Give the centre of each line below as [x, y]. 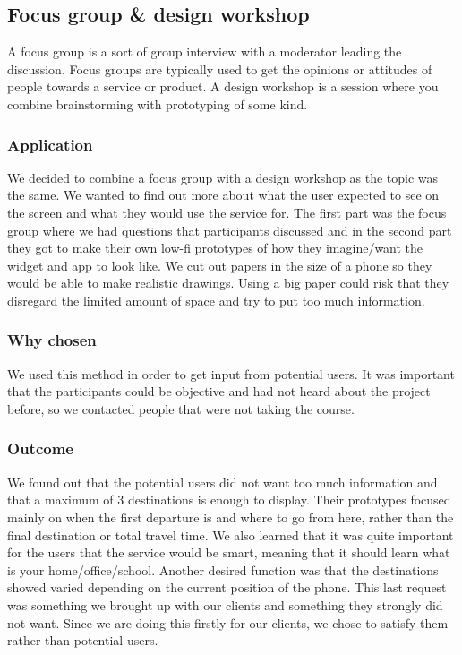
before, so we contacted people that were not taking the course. [181, 408]
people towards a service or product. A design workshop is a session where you [223, 86]
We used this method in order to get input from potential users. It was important [231, 373]
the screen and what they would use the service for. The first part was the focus [227, 212]
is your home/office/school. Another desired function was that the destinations [223, 569]
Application [50, 144]
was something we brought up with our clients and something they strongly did [225, 604]
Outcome [40, 448]
